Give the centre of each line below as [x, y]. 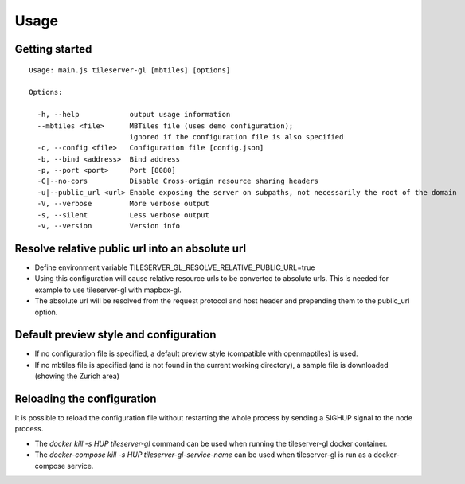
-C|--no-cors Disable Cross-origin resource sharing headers [178, 181]
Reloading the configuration [86, 399]
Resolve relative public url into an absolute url [131, 248]
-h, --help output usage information [134, 115]
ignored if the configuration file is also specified [236, 137]
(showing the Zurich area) [77, 376]
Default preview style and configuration [115, 335]
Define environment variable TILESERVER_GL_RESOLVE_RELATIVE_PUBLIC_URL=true [175, 267]
